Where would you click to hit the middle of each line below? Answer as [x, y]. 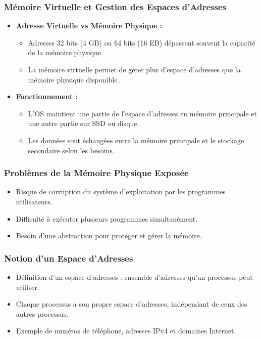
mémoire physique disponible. [74, 79]
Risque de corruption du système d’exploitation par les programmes [121, 192]
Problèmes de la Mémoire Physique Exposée [96, 173]
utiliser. [28, 287]
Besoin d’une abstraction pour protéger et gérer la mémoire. [109, 236]
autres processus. [42, 313]
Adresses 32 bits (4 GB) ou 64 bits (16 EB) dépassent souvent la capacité [142, 42]
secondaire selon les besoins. [71, 150]
